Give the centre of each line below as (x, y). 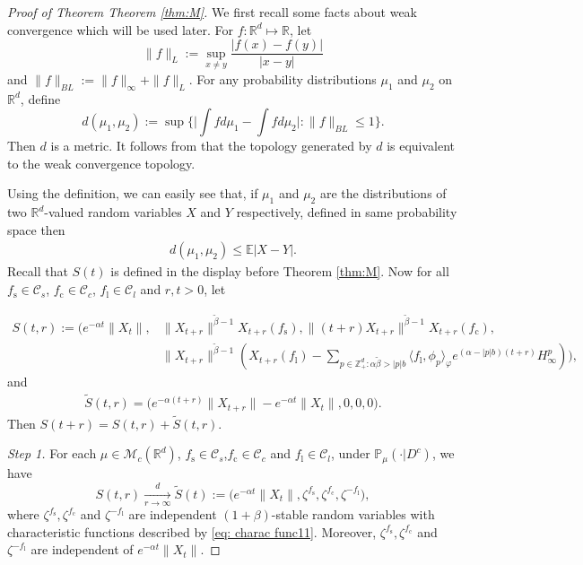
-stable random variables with (353, 514)
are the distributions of (383, 193)
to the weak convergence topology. (101, 163)
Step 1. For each (52, 453)
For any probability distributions (287, 78)
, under (351, 453)
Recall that (38, 271)
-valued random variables (113, 212)
